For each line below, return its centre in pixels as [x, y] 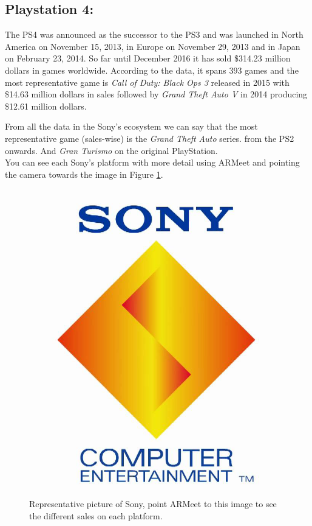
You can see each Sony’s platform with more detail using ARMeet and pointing [152, 162]
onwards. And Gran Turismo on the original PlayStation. [111, 150]
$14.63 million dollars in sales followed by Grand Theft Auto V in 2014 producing [156, 94]
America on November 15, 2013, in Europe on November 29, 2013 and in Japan [153, 46]
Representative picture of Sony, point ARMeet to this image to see [153, 504]
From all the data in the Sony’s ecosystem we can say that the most [131, 126]
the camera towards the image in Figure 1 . [84, 174]
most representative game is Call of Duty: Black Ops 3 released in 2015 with [147, 82]
